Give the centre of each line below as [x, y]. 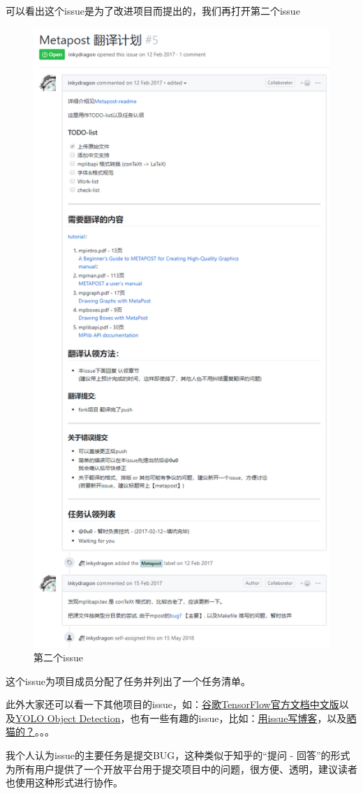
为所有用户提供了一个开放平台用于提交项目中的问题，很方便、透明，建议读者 [181, 769]
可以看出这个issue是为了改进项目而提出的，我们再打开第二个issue [153, 10]
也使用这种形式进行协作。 [64, 782]
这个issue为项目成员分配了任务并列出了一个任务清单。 [128, 681]
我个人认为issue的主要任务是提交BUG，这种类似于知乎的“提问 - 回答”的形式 [178, 755]
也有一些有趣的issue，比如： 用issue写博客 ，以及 [238, 718]
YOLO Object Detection [68, 718]
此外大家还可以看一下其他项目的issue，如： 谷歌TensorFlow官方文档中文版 [172, 704]
